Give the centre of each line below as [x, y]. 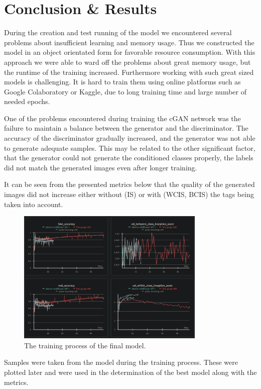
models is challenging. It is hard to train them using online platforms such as [122, 82]
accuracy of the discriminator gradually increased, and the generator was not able [130, 138]
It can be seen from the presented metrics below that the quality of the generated [129, 184]
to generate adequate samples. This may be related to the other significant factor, [130, 148]
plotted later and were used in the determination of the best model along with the [130, 372]
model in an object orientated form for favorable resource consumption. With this [130, 52]
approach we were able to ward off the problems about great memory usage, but [127, 62]
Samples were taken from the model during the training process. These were [121, 362]
